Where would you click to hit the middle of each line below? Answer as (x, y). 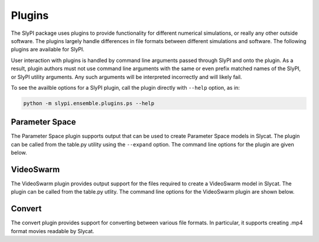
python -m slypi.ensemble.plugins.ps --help (89, 103)
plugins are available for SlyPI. (48, 50)
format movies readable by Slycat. (53, 231)
